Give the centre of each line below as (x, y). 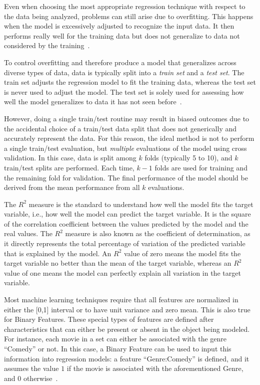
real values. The (28, 233)
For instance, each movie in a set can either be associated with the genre (115, 339)
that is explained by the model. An (58, 253)
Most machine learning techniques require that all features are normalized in (121, 300)
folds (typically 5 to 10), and (188, 158)
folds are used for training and (201, 167)
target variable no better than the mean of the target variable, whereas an (118, 263)
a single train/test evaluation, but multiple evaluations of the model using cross (125, 148)
